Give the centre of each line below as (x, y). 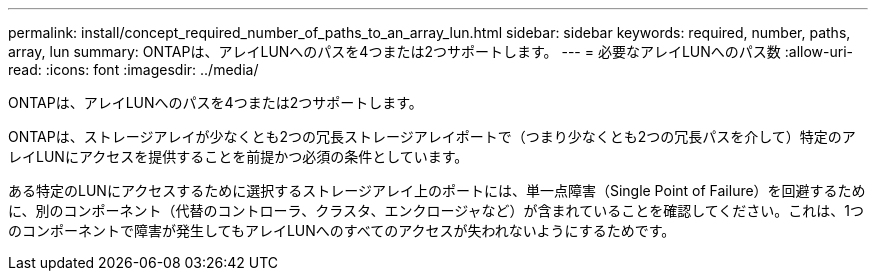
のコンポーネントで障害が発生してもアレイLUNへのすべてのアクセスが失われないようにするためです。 (342, 230)
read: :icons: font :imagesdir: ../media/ (133, 69)
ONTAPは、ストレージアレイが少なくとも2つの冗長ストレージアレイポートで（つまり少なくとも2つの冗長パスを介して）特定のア (432, 136)
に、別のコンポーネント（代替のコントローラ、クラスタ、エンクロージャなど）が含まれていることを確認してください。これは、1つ (436, 210)
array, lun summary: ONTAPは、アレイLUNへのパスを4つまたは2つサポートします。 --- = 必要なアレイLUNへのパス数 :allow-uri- (430, 51)
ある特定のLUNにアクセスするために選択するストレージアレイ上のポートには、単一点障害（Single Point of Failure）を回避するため (437, 190)
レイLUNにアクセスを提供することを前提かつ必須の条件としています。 (238, 156)
